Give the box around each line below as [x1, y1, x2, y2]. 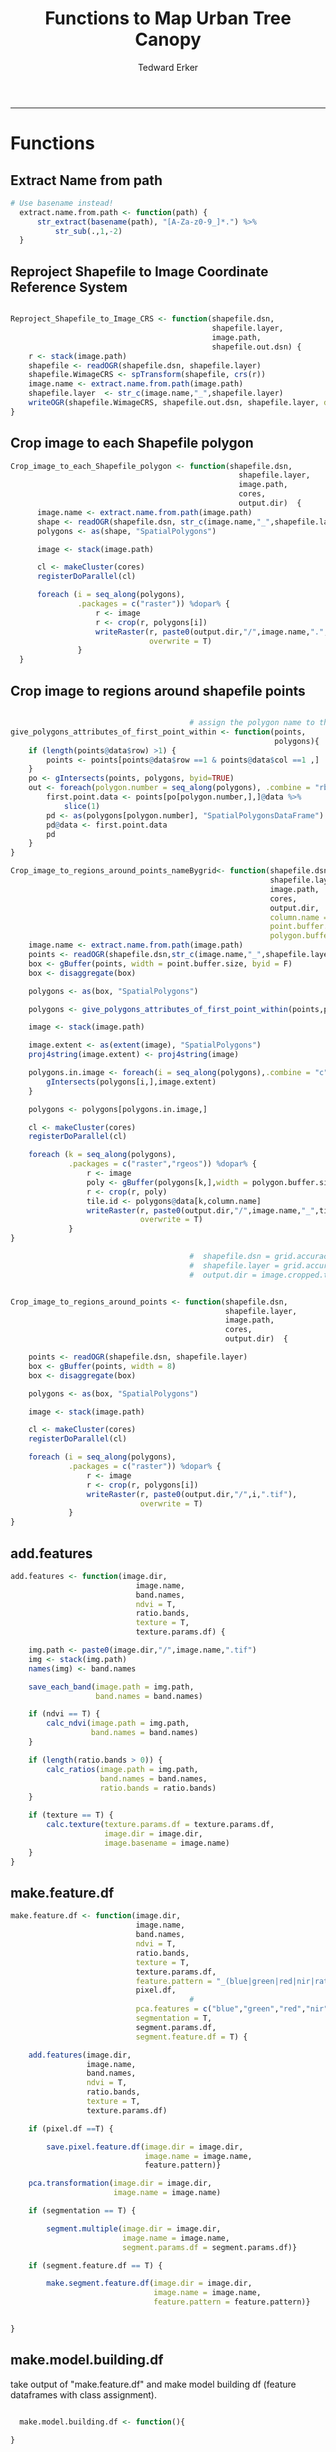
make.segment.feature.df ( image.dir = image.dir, [46, 2278, 253, 2289]
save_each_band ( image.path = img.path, [28, 1682, 195, 1692]
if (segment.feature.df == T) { [28, 2260, 163, 2271]
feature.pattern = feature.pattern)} [153, 2297, 311, 2307]
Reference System [10, 278, 128, 296]
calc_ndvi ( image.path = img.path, [46, 1718, 190, 1729]
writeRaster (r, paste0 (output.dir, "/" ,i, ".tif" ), [86, 1489, 298, 1499]
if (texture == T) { [28, 1810, 114, 1821]
